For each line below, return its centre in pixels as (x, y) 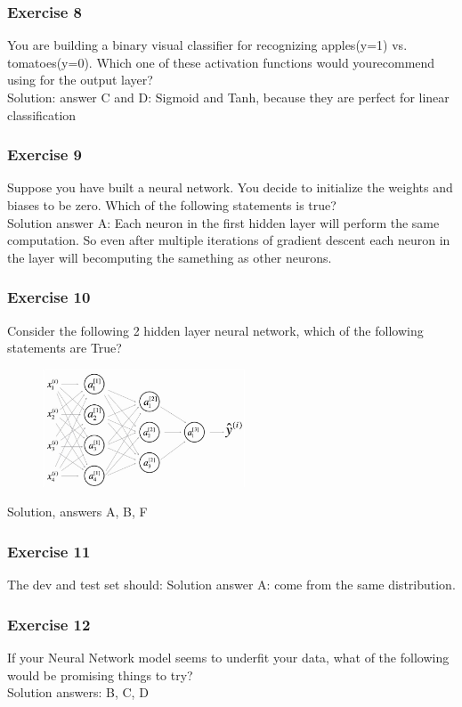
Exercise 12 (49, 624)
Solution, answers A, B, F (77, 512)
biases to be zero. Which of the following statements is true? (172, 205)
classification (42, 114)
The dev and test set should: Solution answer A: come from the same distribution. (231, 585)
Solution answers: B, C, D (78, 692)
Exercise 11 (49, 551)
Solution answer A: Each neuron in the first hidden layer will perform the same (223, 222)
